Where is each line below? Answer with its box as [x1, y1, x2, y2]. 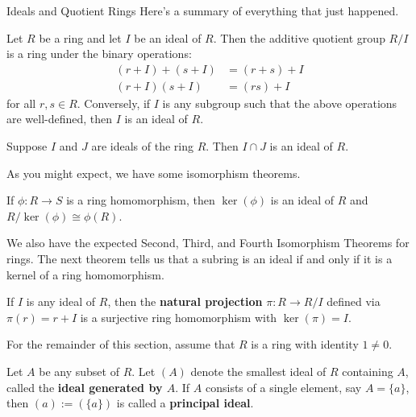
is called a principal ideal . [116, 394, 254, 411]
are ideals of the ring [91, 138, 193, 155]
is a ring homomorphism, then [66, 192, 215, 208]
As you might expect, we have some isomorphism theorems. [6, 164, 301, 181]
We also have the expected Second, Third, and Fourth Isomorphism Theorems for [6, 234, 410, 251]
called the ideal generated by [6, 378, 163, 395]
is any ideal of [26, 293, 96, 310]
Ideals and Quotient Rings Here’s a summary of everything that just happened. [6, 2, 399, 19]
